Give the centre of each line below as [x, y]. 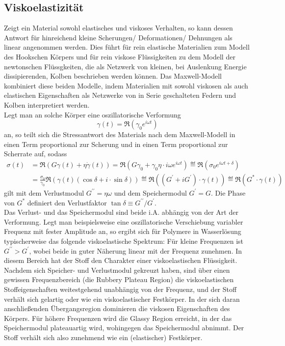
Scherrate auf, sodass [36, 154]
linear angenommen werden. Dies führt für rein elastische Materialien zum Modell [127, 47]
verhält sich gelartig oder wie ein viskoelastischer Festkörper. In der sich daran [122, 299]
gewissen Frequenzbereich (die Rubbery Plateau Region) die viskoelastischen [119, 279]
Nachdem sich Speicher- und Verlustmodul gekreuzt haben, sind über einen [117, 270]
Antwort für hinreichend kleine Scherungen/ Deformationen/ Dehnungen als [118, 37]
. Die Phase [228, 192]
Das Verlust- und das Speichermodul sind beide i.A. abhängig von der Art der [121, 212]
